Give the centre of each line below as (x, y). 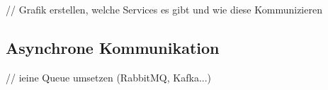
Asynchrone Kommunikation (113, 47)
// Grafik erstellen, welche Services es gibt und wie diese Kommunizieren (164, 9)
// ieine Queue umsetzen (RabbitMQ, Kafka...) (109, 77)
